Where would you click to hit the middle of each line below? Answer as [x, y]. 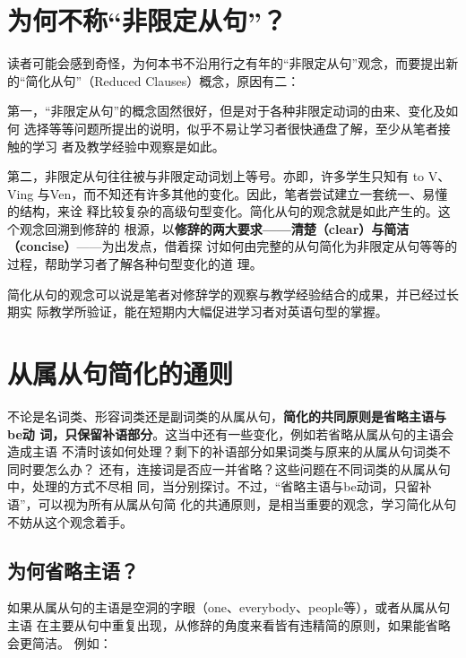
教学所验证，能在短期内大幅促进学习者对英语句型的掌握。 [218, 312]
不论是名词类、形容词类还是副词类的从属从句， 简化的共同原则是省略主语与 [227, 416]
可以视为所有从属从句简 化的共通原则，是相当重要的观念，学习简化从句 [247, 503]
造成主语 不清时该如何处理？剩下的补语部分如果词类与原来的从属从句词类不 [229, 451]
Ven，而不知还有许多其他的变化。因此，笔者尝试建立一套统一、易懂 [249, 193]
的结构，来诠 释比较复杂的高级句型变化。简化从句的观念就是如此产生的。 [223, 211]
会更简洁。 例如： [60, 642]
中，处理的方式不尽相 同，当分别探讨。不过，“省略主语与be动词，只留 [213, 486]
